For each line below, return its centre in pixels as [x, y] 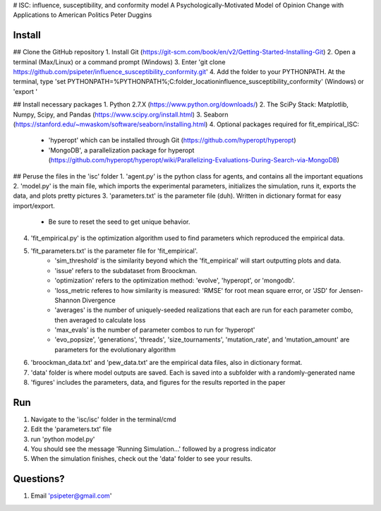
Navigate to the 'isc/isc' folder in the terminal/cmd [103, 419]
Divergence [99, 300]
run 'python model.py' [63, 439]
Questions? [39, 479]
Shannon [68, 300]
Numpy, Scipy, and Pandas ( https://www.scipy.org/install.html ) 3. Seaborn [121, 114]
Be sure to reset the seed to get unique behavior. [119, 222]
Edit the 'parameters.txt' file [71, 429]
